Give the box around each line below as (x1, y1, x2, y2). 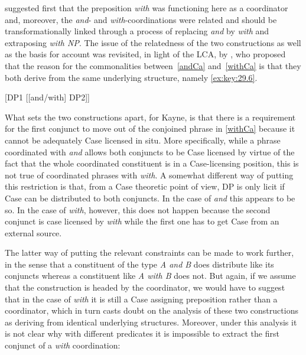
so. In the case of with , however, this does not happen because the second (5, 203, 271, 216)
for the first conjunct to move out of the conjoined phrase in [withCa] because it (5, 122, 295, 135)
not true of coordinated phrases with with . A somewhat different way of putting (5, 168, 294, 181)
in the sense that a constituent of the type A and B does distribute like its (5, 258, 274, 270)
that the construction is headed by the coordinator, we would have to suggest (5, 281, 285, 294)
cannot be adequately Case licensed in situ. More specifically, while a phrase (5, 133, 281, 146)
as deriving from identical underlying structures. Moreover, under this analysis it (5, 315, 297, 328)
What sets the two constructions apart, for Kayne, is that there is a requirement (5, 110, 296, 123)
